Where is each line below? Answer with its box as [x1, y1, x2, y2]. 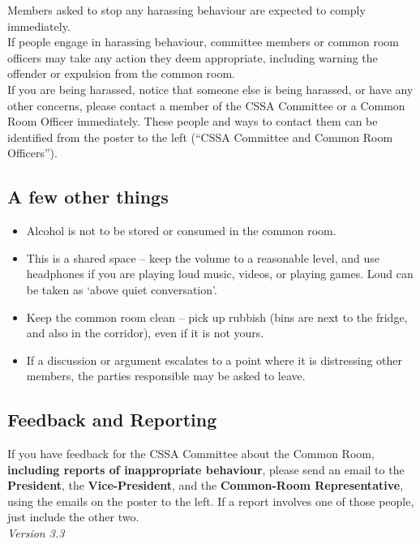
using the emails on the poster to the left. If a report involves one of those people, [7, 492, 414, 509]
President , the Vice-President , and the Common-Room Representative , [7, 477, 404, 494]
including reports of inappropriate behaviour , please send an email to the [7, 460, 405, 478]
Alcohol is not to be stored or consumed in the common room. [26, 222, 336, 239]
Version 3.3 [7, 525, 65, 542]
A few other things [7, 184, 169, 209]
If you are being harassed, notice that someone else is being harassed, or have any [7, 80, 414, 97]
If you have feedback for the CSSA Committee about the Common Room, [7, 445, 375, 462]
